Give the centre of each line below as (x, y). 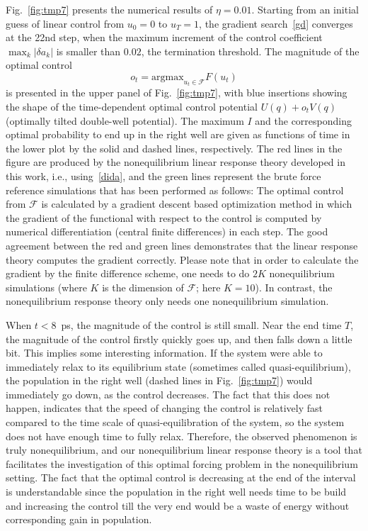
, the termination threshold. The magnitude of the (250, 51)
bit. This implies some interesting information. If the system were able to (164, 353)
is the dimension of (143, 287)
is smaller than (88, 51)
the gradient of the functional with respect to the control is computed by (164, 217)
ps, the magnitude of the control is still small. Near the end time (201, 324)
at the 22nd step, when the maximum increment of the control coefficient (164, 37)
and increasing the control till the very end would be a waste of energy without (178, 505)
